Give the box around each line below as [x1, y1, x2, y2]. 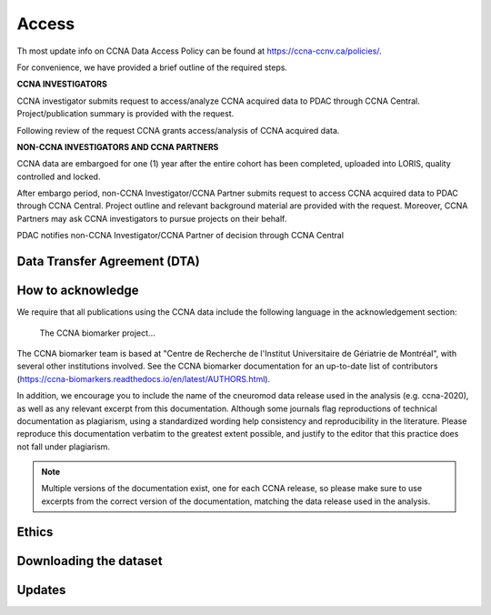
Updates [16, 582, 66, 598]
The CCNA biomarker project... [39, 328, 155, 338]
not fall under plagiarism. [16, 441, 111, 452]
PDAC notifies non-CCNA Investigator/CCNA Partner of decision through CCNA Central [16, 230, 345, 241]
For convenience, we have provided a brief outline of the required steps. [16, 62, 288, 73]
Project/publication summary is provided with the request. [16, 108, 235, 119]
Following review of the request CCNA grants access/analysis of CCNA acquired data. [16, 125, 340, 136]
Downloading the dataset [16, 553, 163, 569]
